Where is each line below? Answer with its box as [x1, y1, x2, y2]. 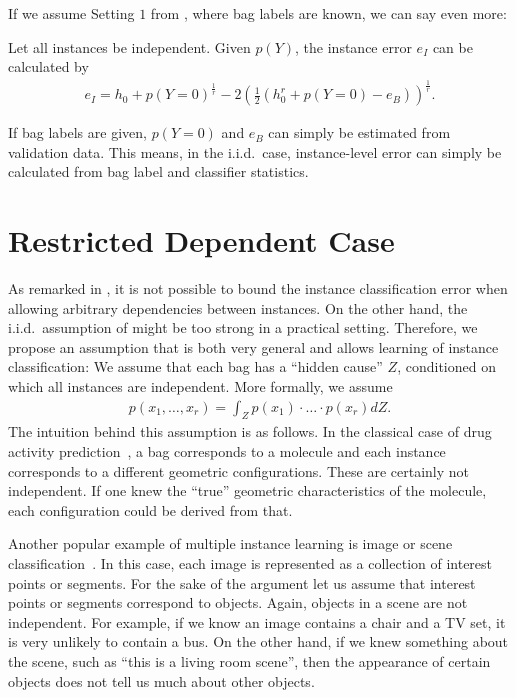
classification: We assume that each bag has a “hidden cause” [8, 356, 383, 377]
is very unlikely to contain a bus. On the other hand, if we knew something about [8, 631, 509, 652]
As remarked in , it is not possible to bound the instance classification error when [8, 278, 508, 299]
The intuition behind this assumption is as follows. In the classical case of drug [8, 421, 492, 442]
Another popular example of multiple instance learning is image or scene [8, 533, 453, 554]
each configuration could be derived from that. [8, 499, 293, 520]
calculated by [8, 56, 89, 77]
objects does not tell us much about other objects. [8, 670, 315, 691]
